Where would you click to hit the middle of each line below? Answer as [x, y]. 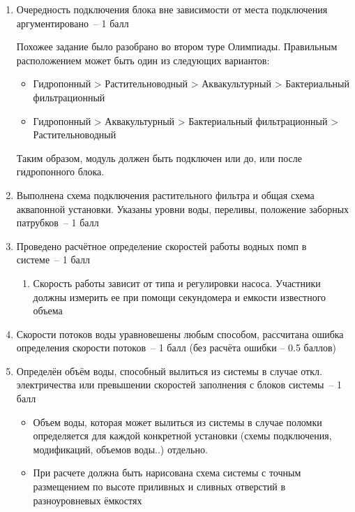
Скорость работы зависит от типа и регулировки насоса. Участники [177, 283]
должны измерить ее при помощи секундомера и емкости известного [180, 297]
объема [48, 310]
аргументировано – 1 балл [73, 23]
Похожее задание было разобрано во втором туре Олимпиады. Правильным [177, 46]
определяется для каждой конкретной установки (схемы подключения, [182, 436]
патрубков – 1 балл [58, 222]
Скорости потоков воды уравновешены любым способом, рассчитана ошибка [180, 334]
